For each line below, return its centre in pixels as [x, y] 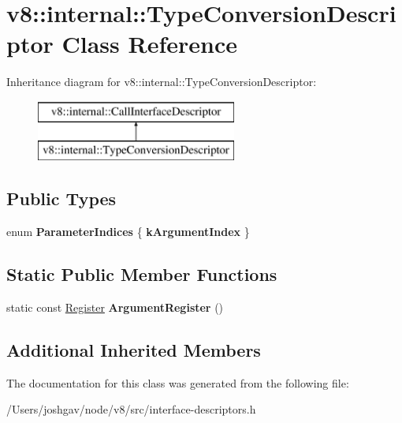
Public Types [61, 198]
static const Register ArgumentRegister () [115, 307]
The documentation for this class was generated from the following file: [178, 382]
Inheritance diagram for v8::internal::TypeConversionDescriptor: [162, 82]
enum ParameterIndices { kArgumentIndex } [128, 232]
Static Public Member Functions [142, 274]
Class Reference [149, 44]
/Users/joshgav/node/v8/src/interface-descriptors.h [131, 409]
